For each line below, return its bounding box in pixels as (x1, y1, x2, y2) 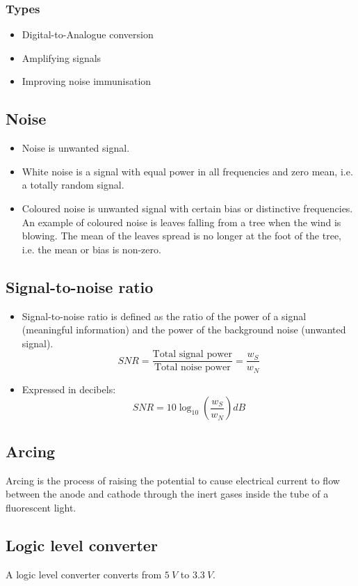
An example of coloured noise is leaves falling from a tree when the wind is (22, 214, 341, 229)
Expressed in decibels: (22, 381, 116, 396)
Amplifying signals (22, 50, 101, 65)
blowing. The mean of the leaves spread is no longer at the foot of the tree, (22, 228, 341, 243)
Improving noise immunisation (22, 74, 152, 88)
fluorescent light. (6, 500, 76, 514)
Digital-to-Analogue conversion (22, 27, 154, 42)
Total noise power (154, 363, 231, 373)
